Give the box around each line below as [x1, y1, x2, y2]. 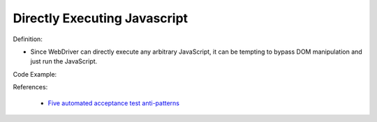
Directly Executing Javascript [13, 10, 188, 26]
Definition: [13, 35, 43, 43]
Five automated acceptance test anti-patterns [47, 98, 179, 107]
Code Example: [13, 70, 57, 78]
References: [13, 83, 48, 91]
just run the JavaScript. [30, 57, 98, 66]
